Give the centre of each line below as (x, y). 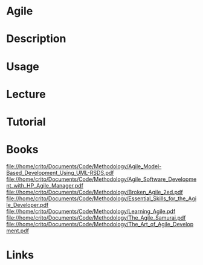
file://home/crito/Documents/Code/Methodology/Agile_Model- (84, 166)
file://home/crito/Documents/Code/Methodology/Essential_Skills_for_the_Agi (101, 198)
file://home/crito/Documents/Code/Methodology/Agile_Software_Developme (101, 179)
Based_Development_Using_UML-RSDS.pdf (60, 172)
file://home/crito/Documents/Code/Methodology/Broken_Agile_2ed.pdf (95, 192)
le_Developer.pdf (27, 204)
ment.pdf (18, 231)
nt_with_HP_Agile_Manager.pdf (45, 185)
